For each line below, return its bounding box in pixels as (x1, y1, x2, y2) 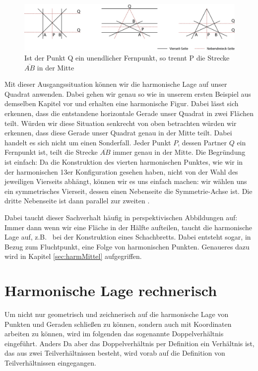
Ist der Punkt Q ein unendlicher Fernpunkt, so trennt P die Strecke (24, 53, 230, 62)
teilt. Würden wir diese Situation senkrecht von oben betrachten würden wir (4, 118, 237, 128)
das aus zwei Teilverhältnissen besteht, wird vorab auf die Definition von (4, 348, 225, 358)
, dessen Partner (178, 137, 227, 147)
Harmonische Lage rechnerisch (4, 280, 217, 301)
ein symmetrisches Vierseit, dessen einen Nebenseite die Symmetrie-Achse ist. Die (4, 185, 253, 196)
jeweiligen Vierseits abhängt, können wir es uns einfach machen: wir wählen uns (4, 176, 247, 186)
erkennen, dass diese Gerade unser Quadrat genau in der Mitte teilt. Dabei (4, 127, 232, 138)
